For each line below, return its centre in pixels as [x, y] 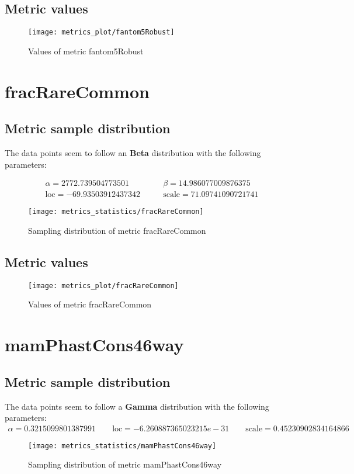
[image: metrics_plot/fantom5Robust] [101, 32]
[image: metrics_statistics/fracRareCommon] [116, 212]
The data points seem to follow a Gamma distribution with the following [137, 406]
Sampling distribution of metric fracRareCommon [117, 230]
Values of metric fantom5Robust [86, 51]
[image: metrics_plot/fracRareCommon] [103, 286]
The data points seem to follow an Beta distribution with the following [133, 153]
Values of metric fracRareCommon [90, 304]
